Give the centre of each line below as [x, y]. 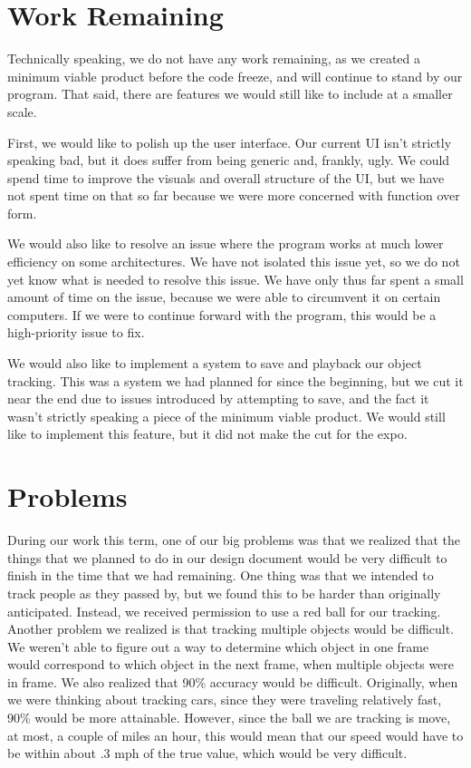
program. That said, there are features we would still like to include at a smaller [230, 94]
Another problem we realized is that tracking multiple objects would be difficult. [231, 629]
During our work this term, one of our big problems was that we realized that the [234, 540]
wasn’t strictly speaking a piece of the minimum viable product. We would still [226, 416]
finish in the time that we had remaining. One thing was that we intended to [221, 575]
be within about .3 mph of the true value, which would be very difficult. [207, 753]
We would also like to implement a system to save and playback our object [215, 363]
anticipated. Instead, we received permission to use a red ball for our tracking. [224, 611]
